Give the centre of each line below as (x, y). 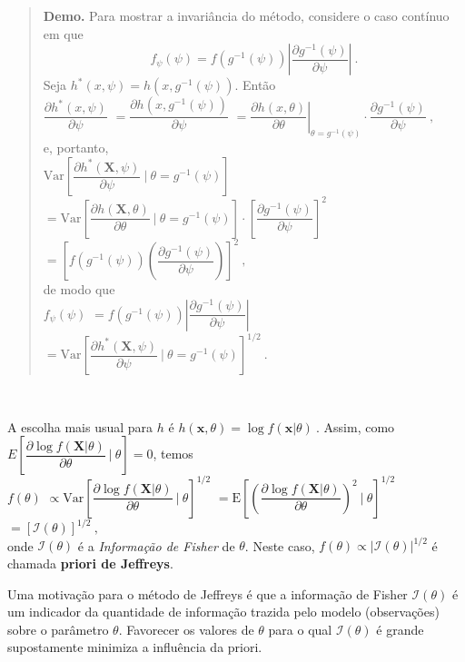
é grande (400, 629)
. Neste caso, (280, 545)
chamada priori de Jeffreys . (90, 563)
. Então (255, 85)
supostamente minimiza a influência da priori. (135, 647)
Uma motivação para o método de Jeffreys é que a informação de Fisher (208, 593)
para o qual (300, 629)
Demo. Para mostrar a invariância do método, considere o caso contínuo (246, 15)
